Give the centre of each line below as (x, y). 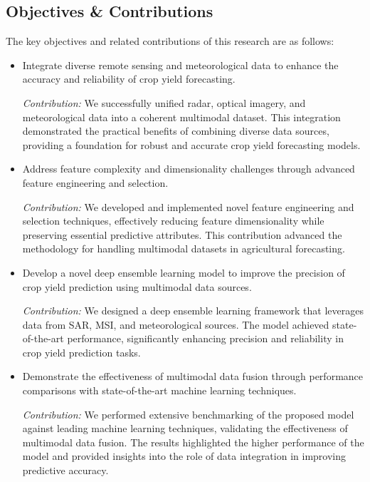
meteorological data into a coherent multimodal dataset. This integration (181, 117)
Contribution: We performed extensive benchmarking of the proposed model (188, 414)
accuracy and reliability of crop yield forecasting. (129, 79)
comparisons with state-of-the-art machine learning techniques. (159, 390)
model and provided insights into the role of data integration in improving (184, 456)
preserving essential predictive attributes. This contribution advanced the (182, 234)
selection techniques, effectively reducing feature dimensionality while (173, 221)
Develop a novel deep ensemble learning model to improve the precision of (184, 272)
